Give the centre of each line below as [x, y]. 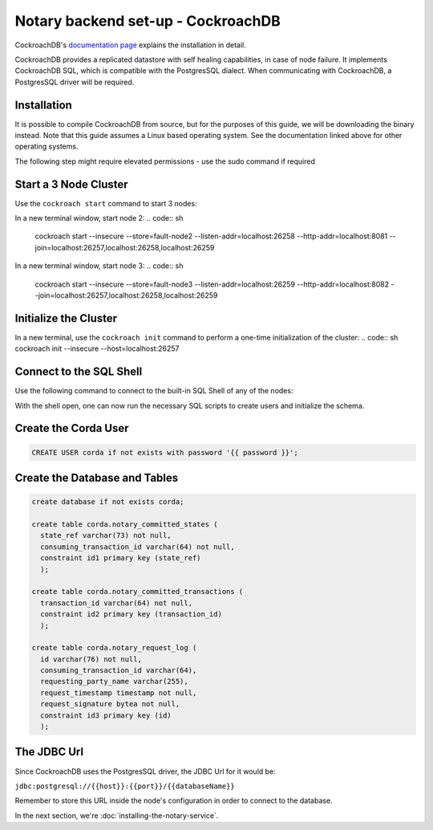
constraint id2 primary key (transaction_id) [131, 614]
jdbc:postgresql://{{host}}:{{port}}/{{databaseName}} [125, 786]
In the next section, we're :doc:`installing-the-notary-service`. [117, 816]
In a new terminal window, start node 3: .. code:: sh [99, 266]
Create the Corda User [72, 428]
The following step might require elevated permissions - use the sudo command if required [165, 161]
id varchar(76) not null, [91, 659]
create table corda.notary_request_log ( [114, 648]
